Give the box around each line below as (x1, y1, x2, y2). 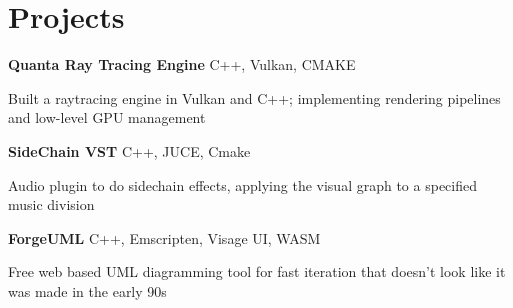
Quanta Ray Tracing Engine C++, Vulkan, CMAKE (8, 54, 356, 75)
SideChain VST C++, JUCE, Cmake (8, 140, 251, 161)
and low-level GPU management (8, 107, 206, 128)
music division (8, 194, 95, 215)
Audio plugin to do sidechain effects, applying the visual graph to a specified (8, 174, 477, 195)
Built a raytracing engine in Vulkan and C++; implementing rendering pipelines (8, 87, 501, 108)
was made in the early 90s (8, 280, 167, 301)
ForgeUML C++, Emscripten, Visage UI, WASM (8, 227, 321, 248)
